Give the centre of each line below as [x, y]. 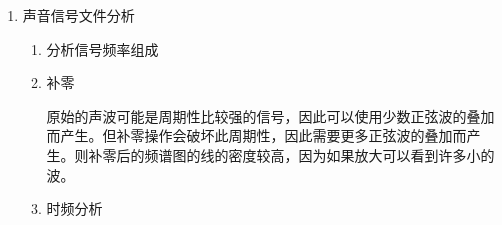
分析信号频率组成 [102, 48]
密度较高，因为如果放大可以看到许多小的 [361, 154]
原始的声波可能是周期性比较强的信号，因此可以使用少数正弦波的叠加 [270, 115]
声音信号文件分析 [78, 15]
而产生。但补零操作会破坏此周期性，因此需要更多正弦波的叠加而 [256, 135]
